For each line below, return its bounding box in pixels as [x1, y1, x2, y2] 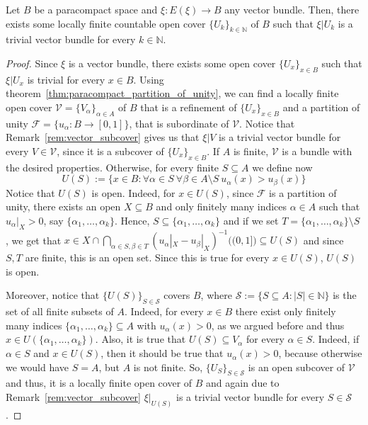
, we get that [6, 232, 62, 247]
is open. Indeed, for [91, 185, 176, 200]
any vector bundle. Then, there [224, 2, 360, 16]
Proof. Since [6, 55, 58, 70]
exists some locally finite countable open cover [6, 16, 206, 30]
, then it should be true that [100, 346, 224, 361]
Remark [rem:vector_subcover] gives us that [6, 130, 200, 144]
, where [200, 288, 232, 302]
